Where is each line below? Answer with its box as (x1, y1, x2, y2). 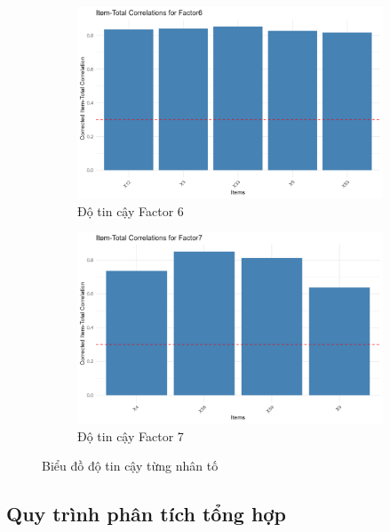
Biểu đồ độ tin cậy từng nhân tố (42, 456, 219, 475)
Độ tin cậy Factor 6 (77, 201, 184, 220)
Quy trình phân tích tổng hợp (6, 500, 286, 528)
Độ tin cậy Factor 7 (77, 426, 184, 445)
